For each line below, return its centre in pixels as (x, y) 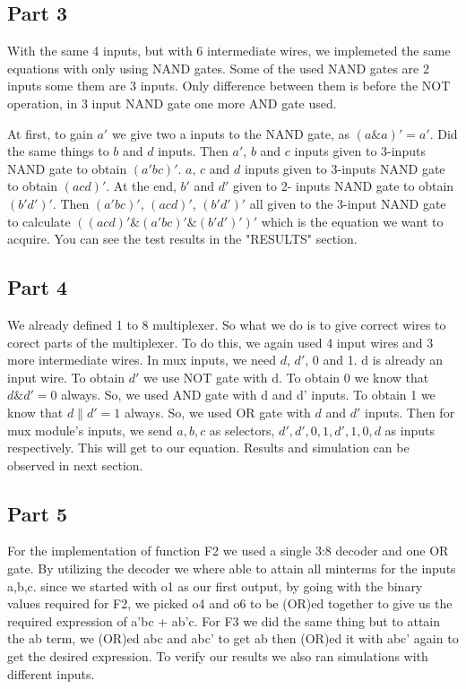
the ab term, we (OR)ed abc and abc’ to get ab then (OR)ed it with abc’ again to (233, 638)
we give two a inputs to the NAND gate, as (231, 133)
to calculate (39, 221)
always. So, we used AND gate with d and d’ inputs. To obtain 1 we (248, 395)
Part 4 (38, 287)
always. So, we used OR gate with (217, 412)
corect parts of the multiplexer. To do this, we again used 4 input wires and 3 (220, 342)
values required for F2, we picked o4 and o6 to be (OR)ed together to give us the (230, 603)
